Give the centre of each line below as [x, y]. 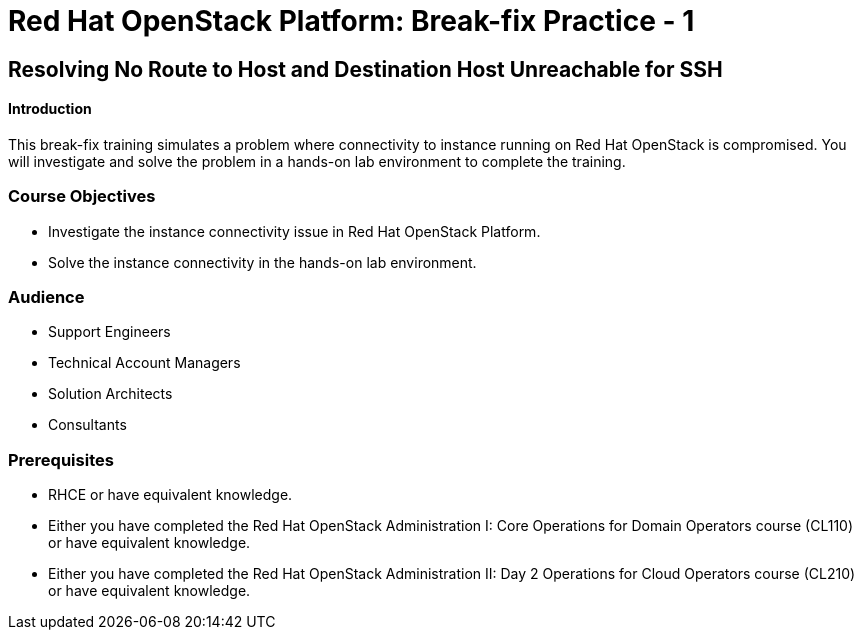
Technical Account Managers [144, 363]
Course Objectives [82, 196]
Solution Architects [110, 394]
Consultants [87, 425]
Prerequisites [61, 459]
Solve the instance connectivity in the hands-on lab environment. [262, 262]
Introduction [50, 109]
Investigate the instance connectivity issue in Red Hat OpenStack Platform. [294, 231]
